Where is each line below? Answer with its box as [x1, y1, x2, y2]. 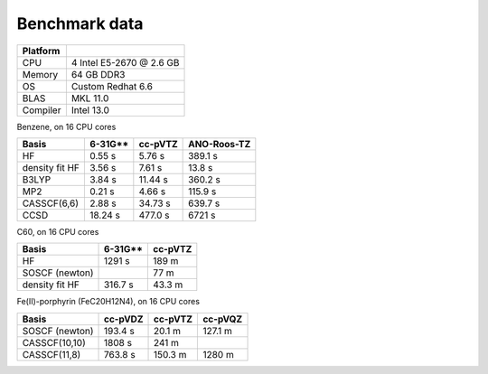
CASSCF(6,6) [22, 197, 79, 210]
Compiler [22, 104, 61, 117]
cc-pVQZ [202, 313, 243, 325]
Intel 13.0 [70, 104, 110, 117]
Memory [22, 68, 59, 80]
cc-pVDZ [103, 313, 144, 325]
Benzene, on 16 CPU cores [16, 121, 117, 132]
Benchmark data [16, 14, 144, 33]
